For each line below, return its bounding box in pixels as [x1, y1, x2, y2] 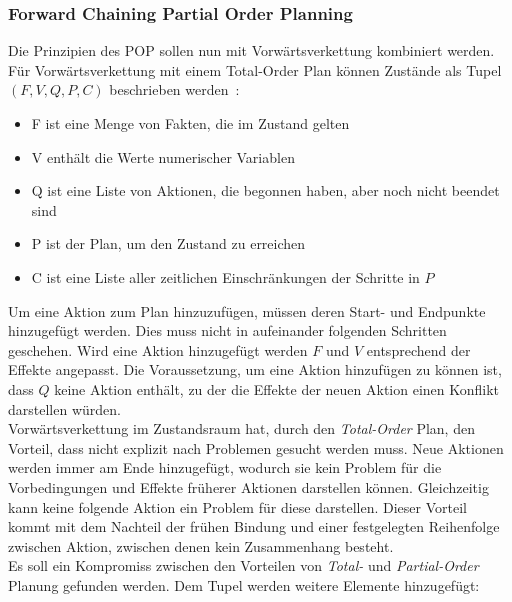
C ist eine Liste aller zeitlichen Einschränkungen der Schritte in [31, 266, 420, 287]
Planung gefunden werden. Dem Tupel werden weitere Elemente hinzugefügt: [8, 574, 480, 595]
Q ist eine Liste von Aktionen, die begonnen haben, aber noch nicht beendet [31, 180, 500, 201]
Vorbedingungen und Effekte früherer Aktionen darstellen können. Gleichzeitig [8, 476, 489, 497]
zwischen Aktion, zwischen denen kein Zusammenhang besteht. [8, 535, 394, 556]
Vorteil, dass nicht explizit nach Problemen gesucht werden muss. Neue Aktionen [8, 437, 504, 458]
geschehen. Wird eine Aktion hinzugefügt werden [8, 339, 308, 360]
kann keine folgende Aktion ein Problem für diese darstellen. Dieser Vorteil [8, 496, 467, 517]
